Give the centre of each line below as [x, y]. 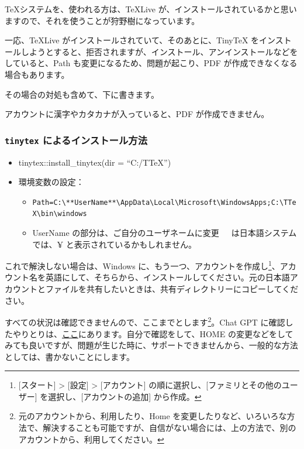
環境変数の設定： [51, 182]
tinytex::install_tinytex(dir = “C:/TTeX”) [95, 162]
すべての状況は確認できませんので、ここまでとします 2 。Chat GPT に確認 [145, 321]
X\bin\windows [60, 214]
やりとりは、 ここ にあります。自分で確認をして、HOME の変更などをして [153, 333]
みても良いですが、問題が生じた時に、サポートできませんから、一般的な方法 [151, 345]
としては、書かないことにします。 [70, 356]
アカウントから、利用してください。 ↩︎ [91, 439]
